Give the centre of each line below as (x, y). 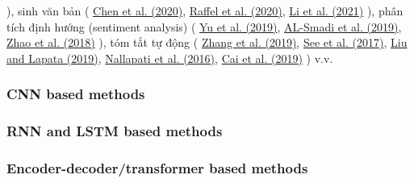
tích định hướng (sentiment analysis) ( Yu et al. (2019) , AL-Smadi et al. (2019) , (204, 26)
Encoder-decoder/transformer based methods (157, 167)
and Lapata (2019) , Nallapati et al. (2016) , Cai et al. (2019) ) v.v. (170, 58)
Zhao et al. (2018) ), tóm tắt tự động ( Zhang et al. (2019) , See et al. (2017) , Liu (207, 42)
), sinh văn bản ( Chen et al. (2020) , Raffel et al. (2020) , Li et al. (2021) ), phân (205, 10)
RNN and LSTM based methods (115, 131)
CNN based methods (76, 94)
